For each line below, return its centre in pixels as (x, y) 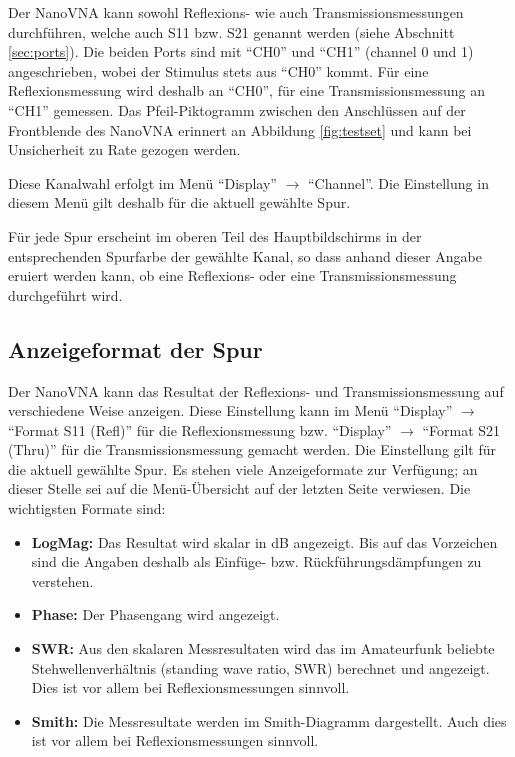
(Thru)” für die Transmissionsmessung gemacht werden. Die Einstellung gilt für (252, 449)
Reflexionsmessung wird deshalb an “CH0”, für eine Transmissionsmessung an (247, 90)
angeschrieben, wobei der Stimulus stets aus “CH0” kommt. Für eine (218, 70)
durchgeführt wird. (65, 294)
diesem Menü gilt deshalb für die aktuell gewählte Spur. (179, 202)
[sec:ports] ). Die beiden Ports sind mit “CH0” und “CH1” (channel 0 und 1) (241, 51)
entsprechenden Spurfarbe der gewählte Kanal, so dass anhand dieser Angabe (245, 255)
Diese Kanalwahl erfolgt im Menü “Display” (142, 182)
